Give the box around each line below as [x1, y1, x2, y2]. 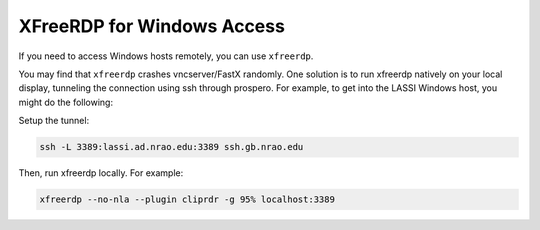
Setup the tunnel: [18, 115, 90, 127]
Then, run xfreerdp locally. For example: [18, 167, 184, 179]
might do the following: [18, 96, 114, 108]
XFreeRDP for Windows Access [18, 15, 285, 37]
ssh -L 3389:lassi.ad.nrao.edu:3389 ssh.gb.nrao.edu [39, 141, 304, 153]
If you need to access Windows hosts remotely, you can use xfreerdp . [18, 50, 314, 62]
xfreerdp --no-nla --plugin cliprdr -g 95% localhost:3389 [39, 194, 335, 205]
